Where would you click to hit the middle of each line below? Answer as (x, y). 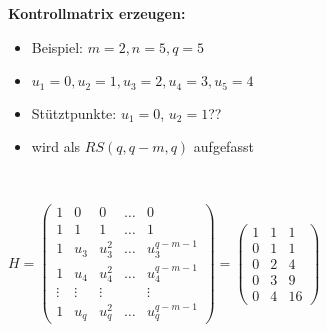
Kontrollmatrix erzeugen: (97, 13)
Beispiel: (57, 46)
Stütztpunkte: (74, 112)
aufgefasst (223, 146)
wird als (56, 146)
